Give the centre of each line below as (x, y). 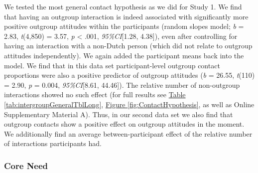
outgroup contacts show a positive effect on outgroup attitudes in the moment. (124, 124)
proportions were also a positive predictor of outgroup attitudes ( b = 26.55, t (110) (129, 75)
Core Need (26, 165)
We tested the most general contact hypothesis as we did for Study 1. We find (123, 6)
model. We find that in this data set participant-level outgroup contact (112, 65)
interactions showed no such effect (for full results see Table (95, 94)
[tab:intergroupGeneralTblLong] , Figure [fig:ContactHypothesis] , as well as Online (129, 104)
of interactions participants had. (53, 143)
